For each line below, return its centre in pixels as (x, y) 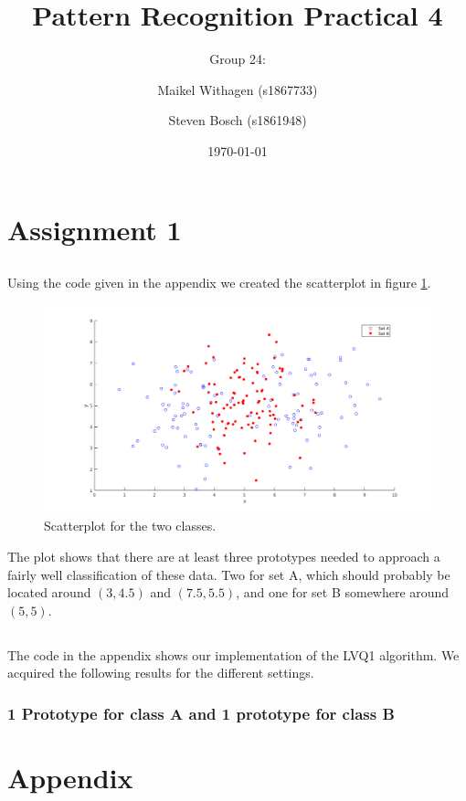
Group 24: (238, 59)
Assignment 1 (95, 229)
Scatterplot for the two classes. (130, 526)
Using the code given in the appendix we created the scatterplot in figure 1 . (219, 283)
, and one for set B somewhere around (343, 592)
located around (49, 592)
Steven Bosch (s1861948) (238, 120)
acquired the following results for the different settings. (161, 673)
